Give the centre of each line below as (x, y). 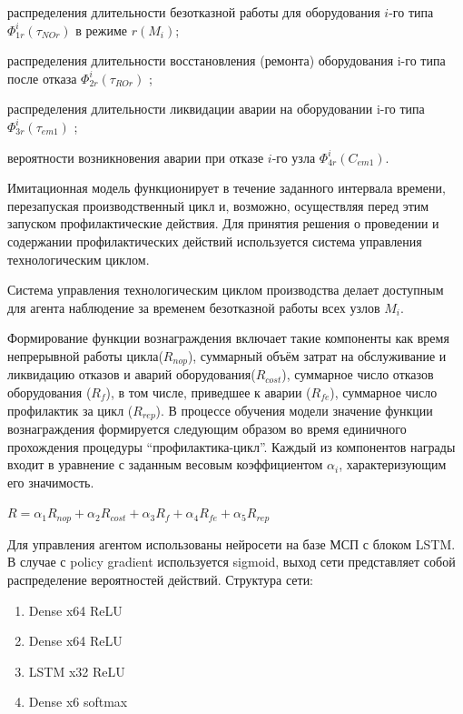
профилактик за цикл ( (70, 410)
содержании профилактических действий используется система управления (215, 241)
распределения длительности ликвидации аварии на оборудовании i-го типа (216, 109)
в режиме (101, 30)
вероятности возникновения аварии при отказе (136, 157)
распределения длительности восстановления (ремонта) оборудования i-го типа (227, 60)
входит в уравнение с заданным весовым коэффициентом (165, 464)
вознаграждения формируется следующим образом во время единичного (207, 428)
